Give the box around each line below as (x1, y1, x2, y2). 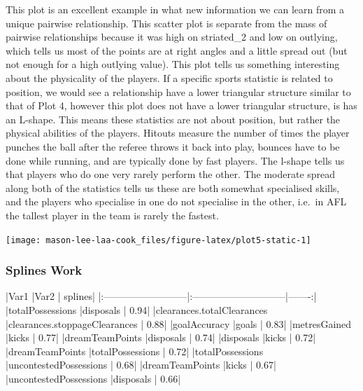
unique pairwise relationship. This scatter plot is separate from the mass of (6, 15, 327, 30)
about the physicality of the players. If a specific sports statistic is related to (6, 70, 333, 85)
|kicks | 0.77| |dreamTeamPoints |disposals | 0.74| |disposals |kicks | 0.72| (6, 330, 316, 345)
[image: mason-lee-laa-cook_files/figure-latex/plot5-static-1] (6, 235, 311, 245)
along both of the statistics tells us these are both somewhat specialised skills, (6, 180, 340, 195)
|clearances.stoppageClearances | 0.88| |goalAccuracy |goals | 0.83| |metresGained (6, 316, 352, 331)
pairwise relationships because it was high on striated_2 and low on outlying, (6, 29, 338, 44)
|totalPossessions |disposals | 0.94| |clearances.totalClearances (6, 302, 268, 317)
